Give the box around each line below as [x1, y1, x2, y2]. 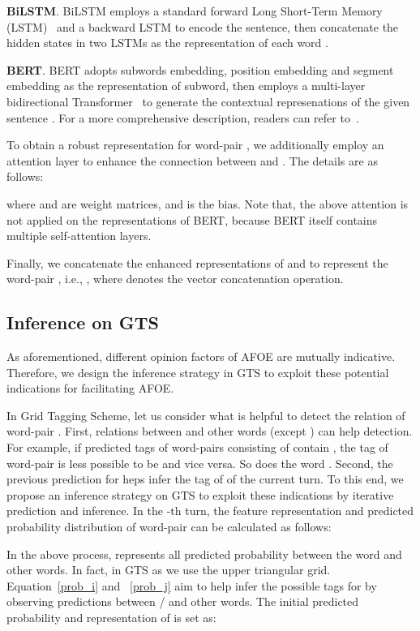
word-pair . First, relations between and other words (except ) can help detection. [6, 423, 413, 440]
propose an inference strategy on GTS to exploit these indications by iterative [6, 486, 394, 503]
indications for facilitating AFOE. [6, 380, 174, 397]
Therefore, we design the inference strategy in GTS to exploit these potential [6, 363, 389, 380]
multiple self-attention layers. [6, 227, 152, 244]
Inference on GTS [6, 310, 160, 335]
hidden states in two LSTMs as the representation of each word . [6, 34, 328, 51]
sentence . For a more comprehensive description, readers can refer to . [6, 109, 359, 126]
